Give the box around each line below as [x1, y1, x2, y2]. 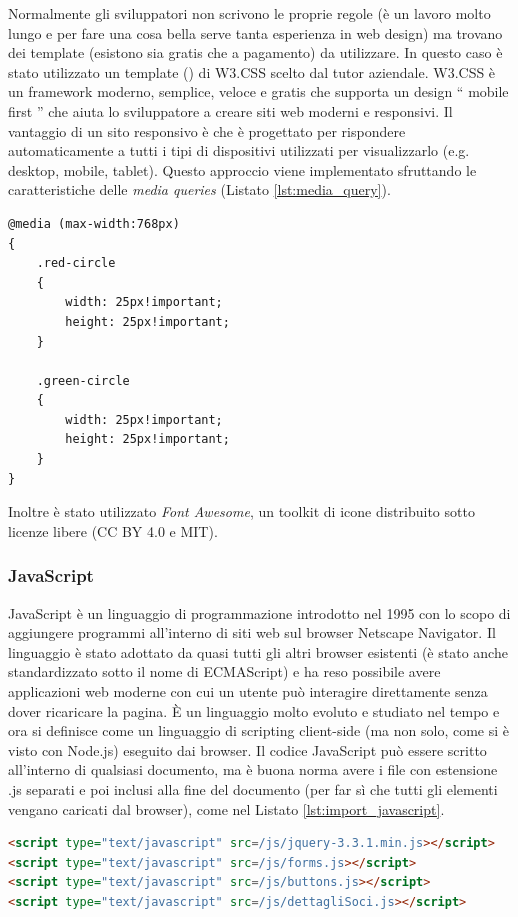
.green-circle [36, 373, 130, 388]
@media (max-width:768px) [8, 216, 180, 231]
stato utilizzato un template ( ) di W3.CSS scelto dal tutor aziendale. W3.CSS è [8, 61, 496, 82]
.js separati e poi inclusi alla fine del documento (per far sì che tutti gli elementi [8, 779, 498, 799]
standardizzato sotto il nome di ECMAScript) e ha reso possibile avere [8, 661, 441, 682]
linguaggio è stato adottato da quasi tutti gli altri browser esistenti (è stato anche [8, 641, 508, 662]
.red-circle [36, 256, 116, 271]
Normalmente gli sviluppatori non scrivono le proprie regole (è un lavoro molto [8, 3, 491, 23]
